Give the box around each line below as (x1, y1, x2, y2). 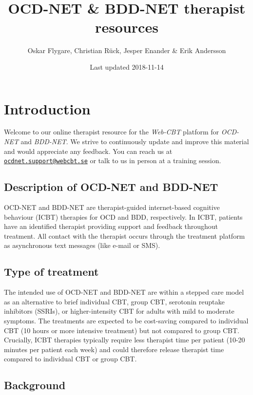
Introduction (4, 98, 91, 118)
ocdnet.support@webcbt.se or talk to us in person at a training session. (4, 155, 221, 166)
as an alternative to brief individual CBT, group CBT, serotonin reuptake (4, 296, 225, 306)
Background (4, 377, 66, 393)
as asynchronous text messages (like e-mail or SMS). (4, 240, 160, 250)
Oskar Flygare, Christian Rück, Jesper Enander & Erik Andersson (27, 45, 226, 56)
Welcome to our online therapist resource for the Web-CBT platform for (4, 127, 219, 137)
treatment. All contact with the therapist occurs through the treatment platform (4, 230, 245, 241)
